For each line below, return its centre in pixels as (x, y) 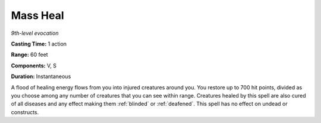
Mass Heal (38, 15)
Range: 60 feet (29, 55)
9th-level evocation (35, 33)
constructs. (25, 112)
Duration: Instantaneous (41, 76)
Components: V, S (34, 66)
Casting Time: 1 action (39, 44)
